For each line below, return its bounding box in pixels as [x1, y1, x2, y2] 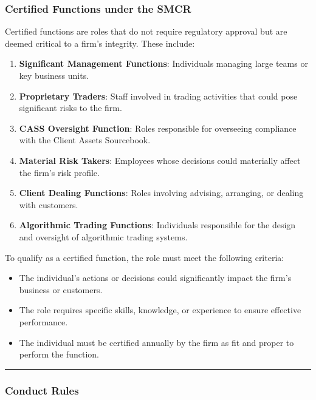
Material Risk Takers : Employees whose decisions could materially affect [19, 154, 301, 166]
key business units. [19, 69, 89, 81]
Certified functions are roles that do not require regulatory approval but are [5, 25, 287, 38]
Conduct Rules [5, 382, 79, 398]
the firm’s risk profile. [19, 166, 100, 178]
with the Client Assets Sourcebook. [19, 134, 151, 146]
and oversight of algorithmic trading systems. [19, 230, 188, 243]
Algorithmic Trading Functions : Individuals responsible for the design [19, 219, 296, 231]
